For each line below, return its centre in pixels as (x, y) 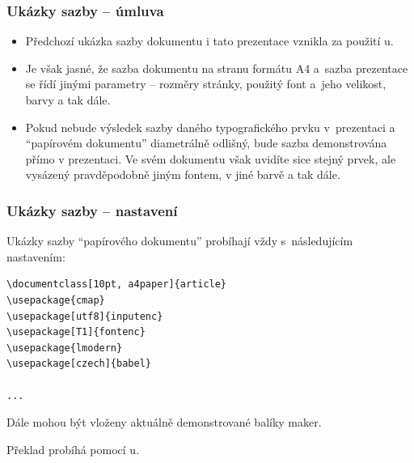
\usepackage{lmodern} (65, 348)
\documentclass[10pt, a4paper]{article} (117, 285)
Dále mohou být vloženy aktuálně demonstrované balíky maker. (164, 422)
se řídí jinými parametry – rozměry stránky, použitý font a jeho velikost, (206, 84)
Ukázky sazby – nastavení (92, 210)
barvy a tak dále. (68, 100)
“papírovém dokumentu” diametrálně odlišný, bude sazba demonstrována (206, 143)
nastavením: (36, 256)
